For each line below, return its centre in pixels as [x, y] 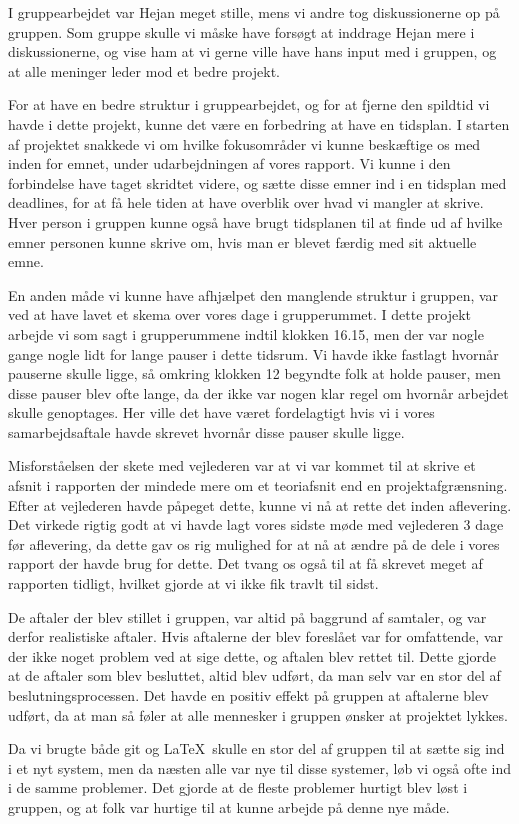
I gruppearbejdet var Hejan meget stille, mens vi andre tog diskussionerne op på [254, 12]
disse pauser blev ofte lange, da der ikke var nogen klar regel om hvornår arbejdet [258, 392]
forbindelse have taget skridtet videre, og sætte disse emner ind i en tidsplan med [257, 182]
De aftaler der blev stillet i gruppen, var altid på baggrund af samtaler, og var [247, 616]
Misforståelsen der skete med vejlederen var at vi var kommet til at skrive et [242, 465]
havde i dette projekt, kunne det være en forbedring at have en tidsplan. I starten [259, 123]
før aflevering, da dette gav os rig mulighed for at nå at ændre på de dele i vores [254, 543]
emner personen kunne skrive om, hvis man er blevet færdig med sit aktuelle [242, 241]
